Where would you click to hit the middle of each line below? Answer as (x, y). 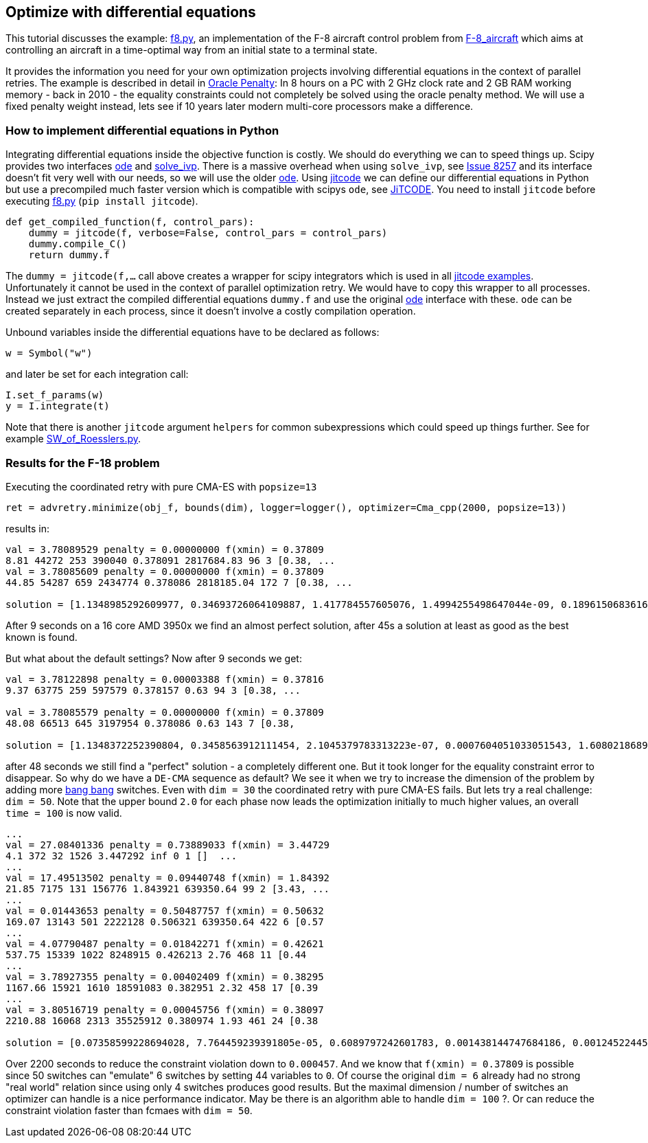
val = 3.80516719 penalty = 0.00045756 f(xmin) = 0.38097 (165, 1009)
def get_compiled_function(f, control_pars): (130, 222)
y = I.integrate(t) (58, 406)
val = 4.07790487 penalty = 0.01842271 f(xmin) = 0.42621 (165, 943)
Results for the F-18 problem (83, 463)
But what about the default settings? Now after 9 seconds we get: (154, 658)
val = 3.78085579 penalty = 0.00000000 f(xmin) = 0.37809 (165, 712)
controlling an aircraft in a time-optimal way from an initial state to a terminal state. (192, 50)
